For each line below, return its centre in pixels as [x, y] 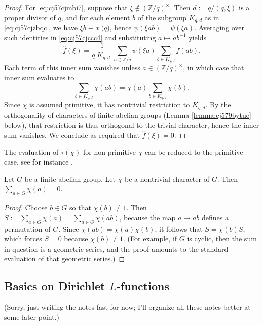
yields [197, 37]
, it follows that [179, 229]
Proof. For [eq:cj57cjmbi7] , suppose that [66, 7]
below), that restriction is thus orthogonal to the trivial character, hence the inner [132, 125]
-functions [143, 286]
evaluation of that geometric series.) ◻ [65, 258]
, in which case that [214, 68]
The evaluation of [31, 152]
